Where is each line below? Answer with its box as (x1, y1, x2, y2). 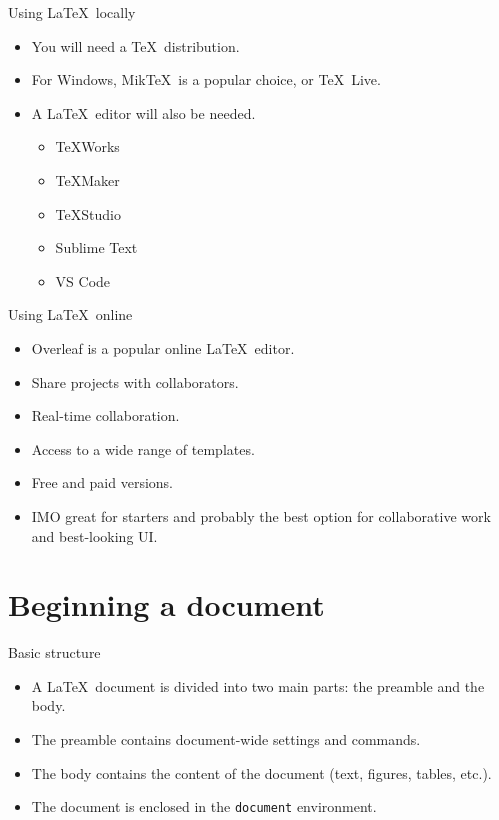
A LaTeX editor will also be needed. (31, 102, 256, 123)
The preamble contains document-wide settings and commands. (31, 729, 421, 749)
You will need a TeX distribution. (31, 35, 240, 56)
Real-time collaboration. (31, 405, 180, 426)
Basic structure (8, 642, 101, 663)
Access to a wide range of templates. (31, 438, 255, 459)
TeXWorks (55, 136, 120, 157)
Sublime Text (55, 237, 138, 258)
